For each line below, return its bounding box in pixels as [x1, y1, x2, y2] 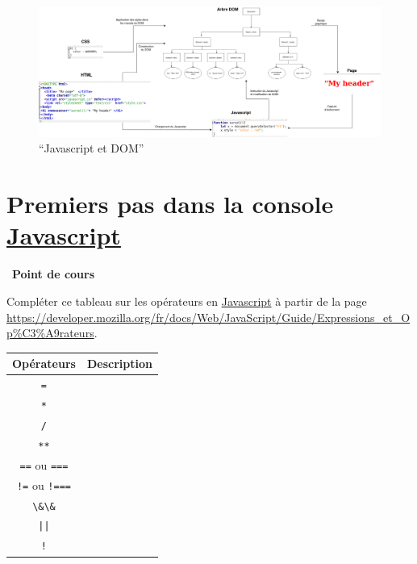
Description [86, 355, 152, 372]
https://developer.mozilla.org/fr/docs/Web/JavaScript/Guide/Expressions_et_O [6, 308, 411, 325]
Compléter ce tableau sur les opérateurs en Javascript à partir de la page [6, 292, 367, 309]
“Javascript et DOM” [39, 140, 144, 157]
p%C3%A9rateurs [6, 324, 94, 341]
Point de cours [12, 265, 95, 282]
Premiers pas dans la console [6, 187, 334, 220]
